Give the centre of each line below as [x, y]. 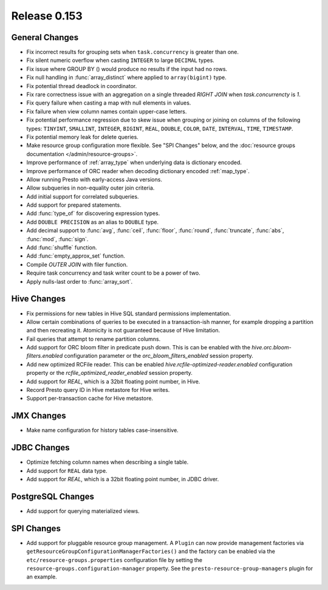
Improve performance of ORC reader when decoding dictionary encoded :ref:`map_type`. [138, 171]
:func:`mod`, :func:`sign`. [57, 239]
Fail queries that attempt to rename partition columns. [94, 339]
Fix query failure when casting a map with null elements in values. [109, 103]
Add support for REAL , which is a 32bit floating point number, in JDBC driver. [123, 479]
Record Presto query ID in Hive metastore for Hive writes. [98, 390]
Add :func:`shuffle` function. [62, 248]
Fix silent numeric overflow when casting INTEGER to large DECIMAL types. [121, 60]
